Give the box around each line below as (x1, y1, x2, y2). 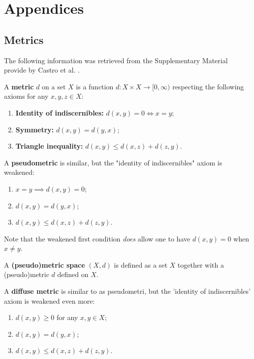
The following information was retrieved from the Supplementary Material (4, 55, 228, 65)
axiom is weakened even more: (4, 295, 95, 306)
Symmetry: (15, 124, 54, 134)
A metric (4, 81, 34, 91)
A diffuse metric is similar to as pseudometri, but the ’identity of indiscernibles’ (4, 286, 251, 296)
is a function (76, 81, 114, 91)
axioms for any (4, 91, 49, 101)
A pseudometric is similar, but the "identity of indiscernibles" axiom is (4, 157, 222, 167)
